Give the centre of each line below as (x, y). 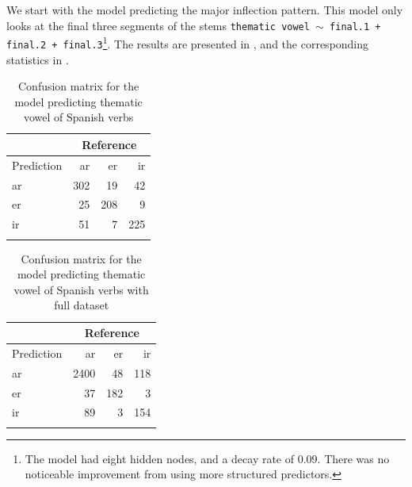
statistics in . (38, 59)
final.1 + (355, 27)
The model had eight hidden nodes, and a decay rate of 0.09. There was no (207, 458)
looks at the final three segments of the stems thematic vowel (158, 25)
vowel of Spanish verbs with (81, 289)
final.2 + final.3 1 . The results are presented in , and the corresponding (188, 42)
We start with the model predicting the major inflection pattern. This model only (205, 10)
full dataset (82, 305)
